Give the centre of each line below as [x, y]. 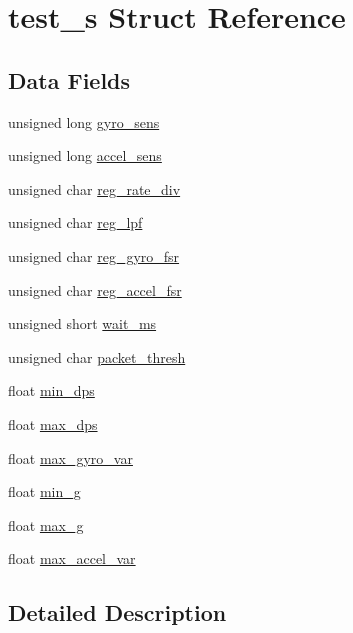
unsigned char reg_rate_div [94, 188]
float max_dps [53, 423]
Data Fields [69, 79]
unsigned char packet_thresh [97, 356]
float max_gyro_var [70, 457]
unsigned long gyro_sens [84, 121]
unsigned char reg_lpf [75, 222]
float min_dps [51, 390]
